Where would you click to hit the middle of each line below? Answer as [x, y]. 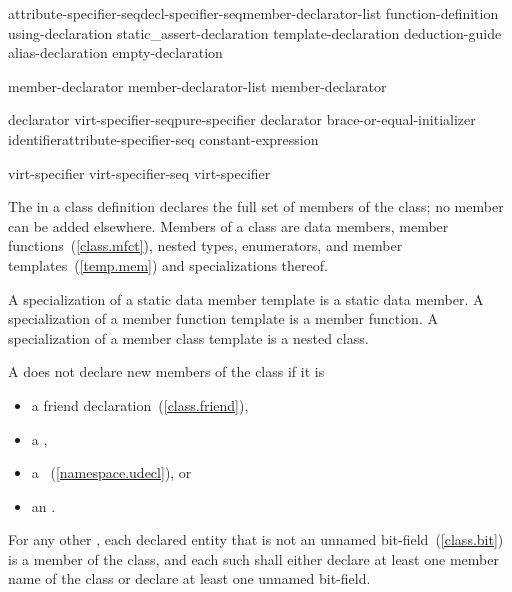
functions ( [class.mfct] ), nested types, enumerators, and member [205, 245]
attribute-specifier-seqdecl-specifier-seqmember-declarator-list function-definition [253, 13]
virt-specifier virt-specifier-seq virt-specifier [139, 172]
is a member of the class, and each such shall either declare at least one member [253, 558]
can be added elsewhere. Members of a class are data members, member [228, 225]
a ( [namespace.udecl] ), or [111, 472]
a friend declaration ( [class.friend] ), [140, 404]
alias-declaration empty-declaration [115, 52]
